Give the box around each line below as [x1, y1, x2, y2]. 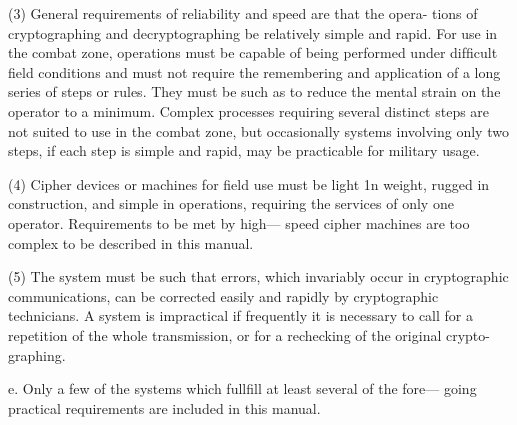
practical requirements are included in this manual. [8, 397, 321, 418]
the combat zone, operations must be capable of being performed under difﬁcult [8, 42, 498, 63]
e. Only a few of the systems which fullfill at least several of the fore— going [8, 378, 477, 399]
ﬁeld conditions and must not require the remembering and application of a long [8, 61, 501, 82]
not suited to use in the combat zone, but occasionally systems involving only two [8, 120, 509, 141]
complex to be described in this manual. [8, 232, 254, 253]
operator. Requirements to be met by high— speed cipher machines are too [8, 212, 470, 233]
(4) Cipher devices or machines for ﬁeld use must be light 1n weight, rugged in [8, 173, 490, 194]
